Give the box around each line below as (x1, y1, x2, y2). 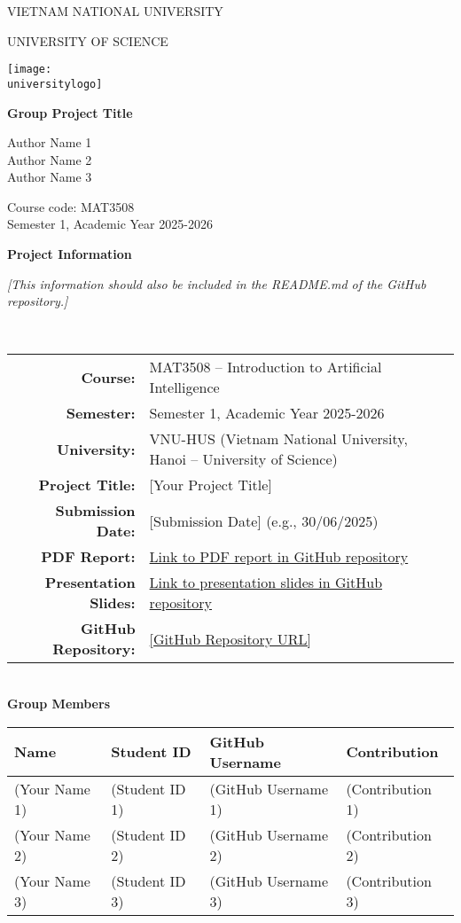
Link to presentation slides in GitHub (149, 572, 383, 593)
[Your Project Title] (149, 474, 272, 496)
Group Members (7, 694, 110, 713)
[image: (7, 63, 52, 76)
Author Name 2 (7, 150, 92, 168)
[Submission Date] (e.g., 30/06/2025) (149, 510, 379, 531)
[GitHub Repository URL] (149, 628, 311, 649)
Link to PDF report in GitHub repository (149, 546, 409, 567)
